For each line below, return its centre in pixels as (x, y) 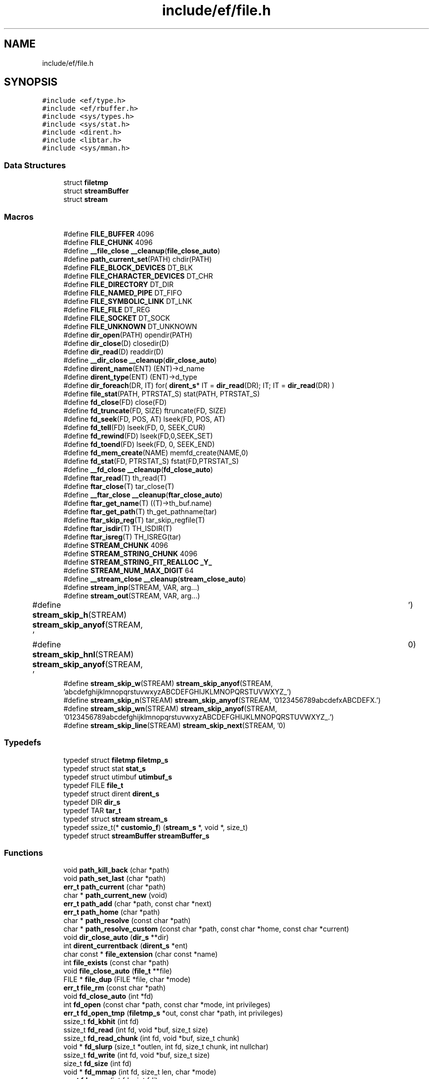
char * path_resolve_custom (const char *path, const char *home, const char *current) (206, 929)
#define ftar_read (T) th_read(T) (115, 478)
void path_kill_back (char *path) (116, 870)
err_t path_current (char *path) (115, 887)
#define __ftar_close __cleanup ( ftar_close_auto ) (143, 494)
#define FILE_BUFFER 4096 (109, 234)
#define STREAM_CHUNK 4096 (116, 545)
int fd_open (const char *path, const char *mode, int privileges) (167, 1005)
